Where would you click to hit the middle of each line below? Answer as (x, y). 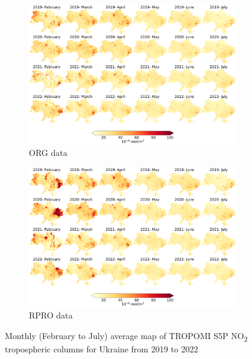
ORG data (48, 153)
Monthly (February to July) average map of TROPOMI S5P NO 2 (126, 336)
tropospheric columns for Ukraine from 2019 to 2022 (102, 349)
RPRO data (51, 315)
